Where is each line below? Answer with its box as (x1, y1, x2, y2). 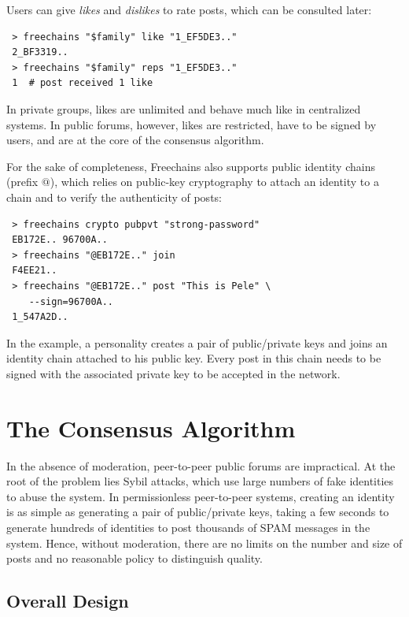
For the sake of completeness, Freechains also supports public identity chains (6, 158, 375, 174)
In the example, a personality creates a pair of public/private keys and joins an (6, 334, 388, 351)
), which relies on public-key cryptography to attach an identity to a (50, 173, 379, 190)
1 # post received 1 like (12, 77, 153, 89)
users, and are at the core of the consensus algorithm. (6, 132, 264, 148)
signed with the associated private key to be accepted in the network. (6, 365, 341, 381)
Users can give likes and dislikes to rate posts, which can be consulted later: (6, 2, 372, 17)
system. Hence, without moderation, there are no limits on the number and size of (6, 534, 403, 551)
